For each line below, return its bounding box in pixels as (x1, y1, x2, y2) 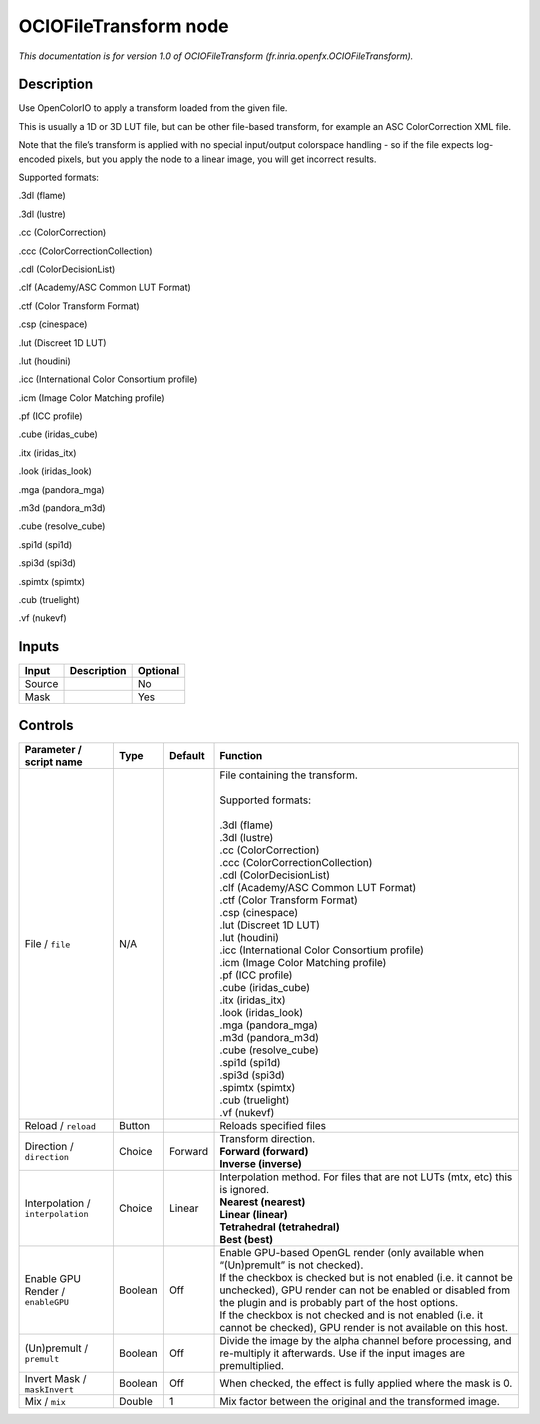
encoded (18, 153, 56, 165)
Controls (18, 716, 74, 734)
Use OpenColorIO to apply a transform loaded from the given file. (18, 102, 288, 114)
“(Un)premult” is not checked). (219, 1258, 364, 1272)
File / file (24, 936, 71, 950)
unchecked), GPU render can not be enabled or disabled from (219, 1283, 511, 1297)
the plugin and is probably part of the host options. (219, 1295, 459, 1309)
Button (118, 1118, 150, 1132)
